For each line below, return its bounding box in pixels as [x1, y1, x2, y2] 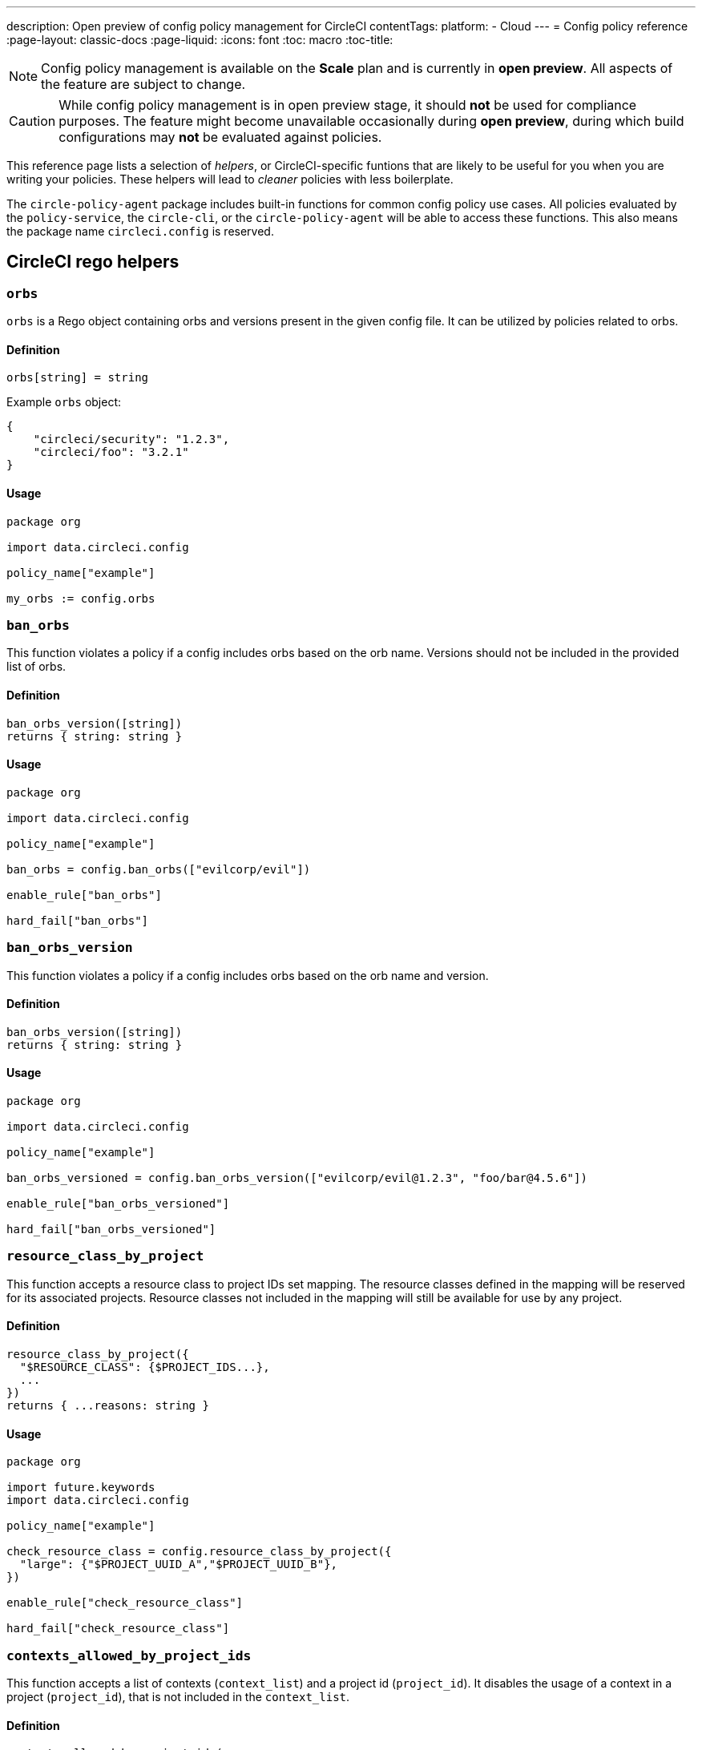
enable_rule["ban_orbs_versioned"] [6, 1197, 230, 1211]
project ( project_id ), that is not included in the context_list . [6, 1689, 350, 1704]
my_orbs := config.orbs [6, 591, 155, 605]
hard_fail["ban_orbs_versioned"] [6, 1223, 216, 1236]
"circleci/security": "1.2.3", [33, 433, 230, 446]
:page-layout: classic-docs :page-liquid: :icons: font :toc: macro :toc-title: [6, 33, 393, 46]
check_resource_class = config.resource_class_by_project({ [6, 1545, 392, 1558]
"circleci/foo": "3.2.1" [33, 446, 189, 459]
